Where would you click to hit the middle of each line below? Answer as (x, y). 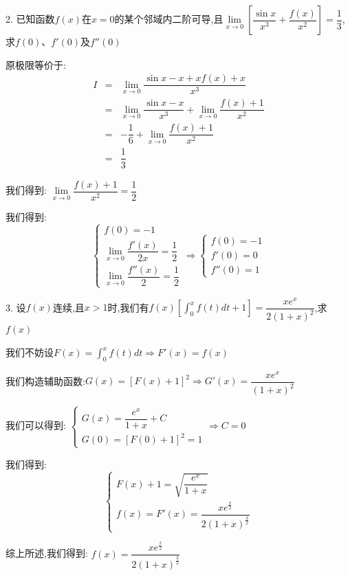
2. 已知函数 (30, 19)
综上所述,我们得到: (47, 553)
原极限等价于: (36, 64)
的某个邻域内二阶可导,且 (169, 19)
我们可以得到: (36, 425)
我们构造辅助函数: (45, 380)
